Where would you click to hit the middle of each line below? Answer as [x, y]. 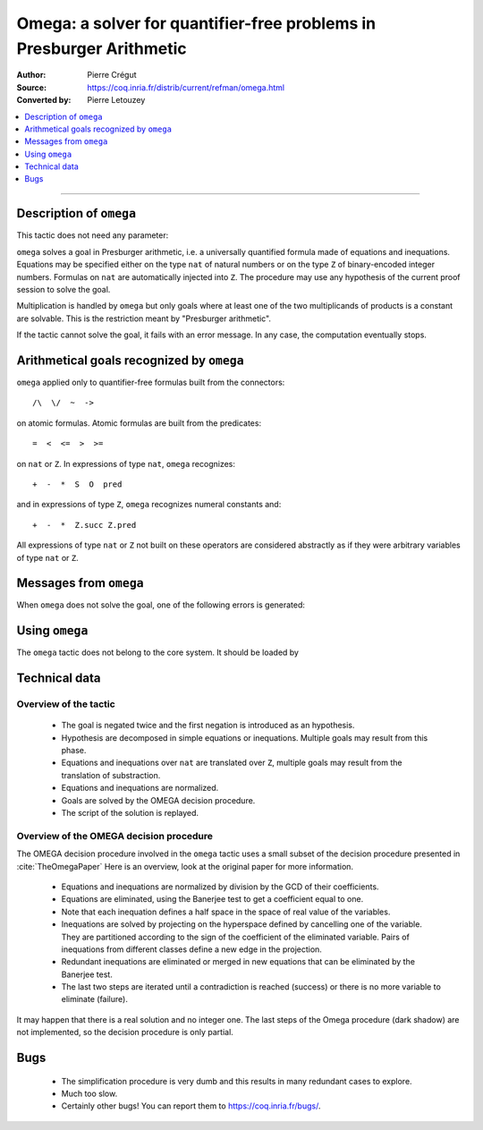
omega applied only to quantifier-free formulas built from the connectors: [151, 382]
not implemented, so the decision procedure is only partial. [125, 1032]
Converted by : [44, 100]
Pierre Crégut [112, 75]
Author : [31, 75]
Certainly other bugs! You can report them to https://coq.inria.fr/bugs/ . [191, 1106]
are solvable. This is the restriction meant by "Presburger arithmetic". [144, 319]
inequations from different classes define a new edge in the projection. [191, 949]
